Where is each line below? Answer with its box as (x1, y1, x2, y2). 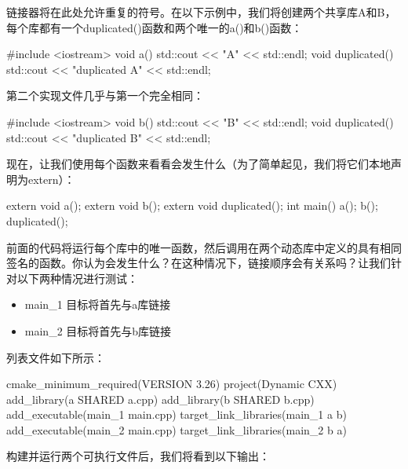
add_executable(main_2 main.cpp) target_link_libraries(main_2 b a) (6, 421, 347, 438)
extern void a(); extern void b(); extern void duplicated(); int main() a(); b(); (6, 197, 378, 214)
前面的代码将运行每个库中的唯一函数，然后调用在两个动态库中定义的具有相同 (6, 239, 402, 255)
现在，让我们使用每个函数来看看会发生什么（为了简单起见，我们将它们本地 (6, 156, 391, 172)
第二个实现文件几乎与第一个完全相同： (6, 87, 204, 104)
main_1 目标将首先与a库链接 (24, 296, 171, 313)
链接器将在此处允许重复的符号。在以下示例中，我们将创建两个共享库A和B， (6, 4, 396, 20)
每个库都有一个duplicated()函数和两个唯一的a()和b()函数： (6, 19, 303, 35)
